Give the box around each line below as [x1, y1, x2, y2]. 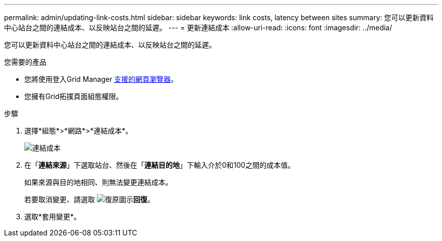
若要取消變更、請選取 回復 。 [24, 195, 154, 204]
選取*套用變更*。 [24, 212, 81, 221]
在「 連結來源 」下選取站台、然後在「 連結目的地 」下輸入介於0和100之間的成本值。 [24, 161, 295, 169]
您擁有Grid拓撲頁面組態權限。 [24, 92, 123, 101]
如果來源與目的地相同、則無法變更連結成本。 [24, 178, 173, 186]
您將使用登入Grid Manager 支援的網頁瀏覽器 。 [24, 75, 178, 83]
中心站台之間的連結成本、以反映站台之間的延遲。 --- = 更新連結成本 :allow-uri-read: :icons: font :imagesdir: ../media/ [4, 23, 393, 32]
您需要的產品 [4, 58, 46, 66]
